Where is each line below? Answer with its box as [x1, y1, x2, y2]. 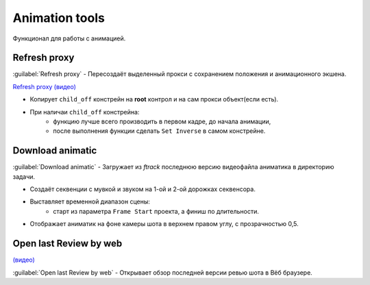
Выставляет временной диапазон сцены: [29, 197, 151, 206]
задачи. [12, 172, 36, 181]
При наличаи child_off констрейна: [29, 108, 140, 116]
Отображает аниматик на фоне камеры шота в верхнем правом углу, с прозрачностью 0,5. [29, 220, 299, 228]
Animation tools [12, 10, 106, 25]
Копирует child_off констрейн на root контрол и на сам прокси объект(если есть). [29, 95, 279, 103]
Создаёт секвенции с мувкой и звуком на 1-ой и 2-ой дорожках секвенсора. [29, 185, 256, 193]
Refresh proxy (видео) [12, 82, 77, 90]
